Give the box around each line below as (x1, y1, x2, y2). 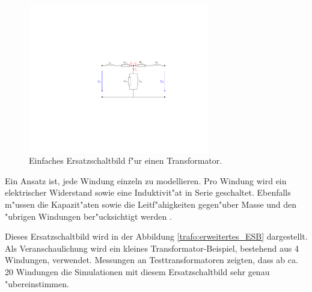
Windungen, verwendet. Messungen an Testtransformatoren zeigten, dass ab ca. (5, 253, 298, 266)
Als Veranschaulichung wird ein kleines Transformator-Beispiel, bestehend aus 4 (5, 241, 299, 254)
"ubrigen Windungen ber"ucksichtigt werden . (5, 210, 172, 222)
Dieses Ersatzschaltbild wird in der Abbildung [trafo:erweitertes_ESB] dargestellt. (5, 230, 308, 243)
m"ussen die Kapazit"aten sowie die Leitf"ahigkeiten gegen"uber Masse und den (5, 198, 297, 210)
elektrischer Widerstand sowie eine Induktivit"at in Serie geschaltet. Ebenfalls (5, 186, 291, 199)
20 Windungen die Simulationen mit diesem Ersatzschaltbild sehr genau (5, 265, 270, 278)
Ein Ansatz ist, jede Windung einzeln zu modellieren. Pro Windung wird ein (5, 174, 287, 187)
